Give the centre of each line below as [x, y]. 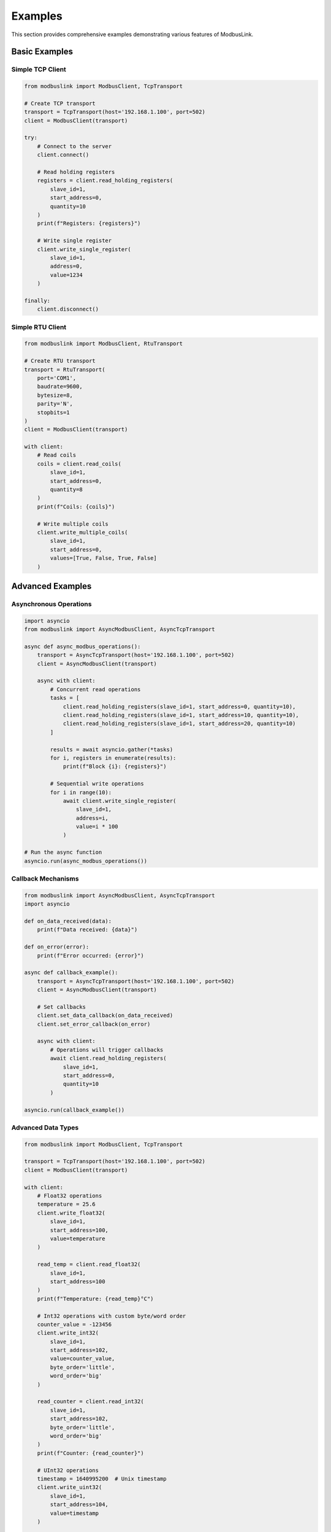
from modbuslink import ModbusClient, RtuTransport [104, 344]
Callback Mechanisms [45, 879]
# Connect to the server [74, 146]
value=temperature [78, 1239]
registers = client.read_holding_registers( [105, 180]
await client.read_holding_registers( [108, 1058]
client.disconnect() [68, 309]
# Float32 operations [70, 1196]
